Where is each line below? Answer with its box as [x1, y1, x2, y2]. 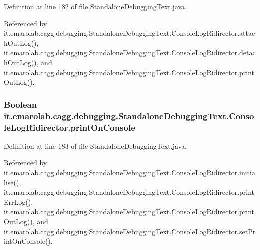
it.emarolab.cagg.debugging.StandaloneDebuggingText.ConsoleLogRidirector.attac [4, 28, 255, 38]
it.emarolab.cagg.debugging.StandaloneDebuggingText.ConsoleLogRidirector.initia [4, 167, 255, 177]
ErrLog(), [4, 196, 33, 207]
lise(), [4, 177, 21, 187]
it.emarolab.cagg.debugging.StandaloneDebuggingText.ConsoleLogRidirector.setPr [4, 226, 256, 236]
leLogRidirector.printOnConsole [4, 121, 135, 133]
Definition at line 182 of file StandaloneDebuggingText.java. [4, 1, 187, 11]
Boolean [4, 98, 37, 110]
